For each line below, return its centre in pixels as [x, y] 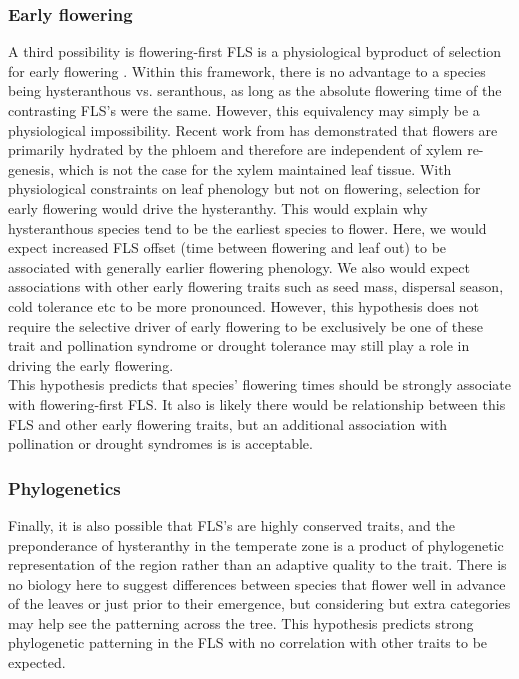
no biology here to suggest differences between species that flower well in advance [257, 583]
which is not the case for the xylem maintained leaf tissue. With [255, 168]
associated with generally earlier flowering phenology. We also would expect [239, 266]
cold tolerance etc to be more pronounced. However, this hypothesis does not [243, 305]
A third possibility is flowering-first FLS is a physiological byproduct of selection [255, 51]
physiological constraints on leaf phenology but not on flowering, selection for [244, 188]
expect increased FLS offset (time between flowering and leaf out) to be [227, 247]
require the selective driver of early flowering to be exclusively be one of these [245, 325]
